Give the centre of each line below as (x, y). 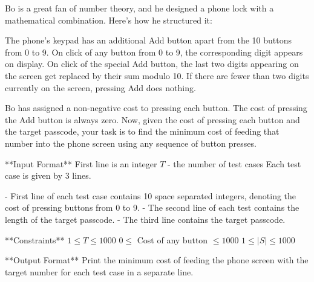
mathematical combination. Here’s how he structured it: (109, 20)
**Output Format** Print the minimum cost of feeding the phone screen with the (157, 260)
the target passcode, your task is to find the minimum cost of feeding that (142, 131)
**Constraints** (35, 239)
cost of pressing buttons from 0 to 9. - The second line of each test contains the (152, 207)
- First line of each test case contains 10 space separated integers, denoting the (151, 195)
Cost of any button (172, 239)
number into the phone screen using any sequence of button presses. (131, 143)
